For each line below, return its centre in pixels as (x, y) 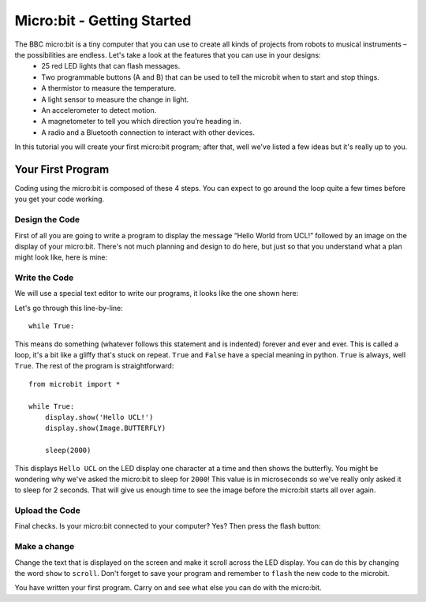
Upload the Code (47, 510)
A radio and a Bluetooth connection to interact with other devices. (148, 132)
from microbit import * (75, 384)
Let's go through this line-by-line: (69, 308)
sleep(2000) (68, 451)
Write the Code (44, 278)
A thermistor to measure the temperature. (109, 88)
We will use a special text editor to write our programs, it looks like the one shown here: (157, 294)
